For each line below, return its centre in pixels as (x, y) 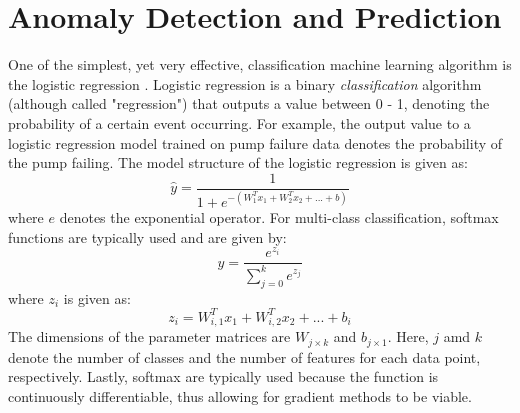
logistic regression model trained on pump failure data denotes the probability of (255, 142)
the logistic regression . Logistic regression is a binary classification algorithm (245, 83)
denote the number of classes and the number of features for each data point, (244, 356)
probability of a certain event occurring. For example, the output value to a (239, 122)
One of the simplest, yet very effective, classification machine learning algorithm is (260, 64)
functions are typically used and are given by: (147, 236)
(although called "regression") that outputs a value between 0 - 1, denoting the (249, 103)
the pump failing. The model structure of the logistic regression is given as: (238, 162)
